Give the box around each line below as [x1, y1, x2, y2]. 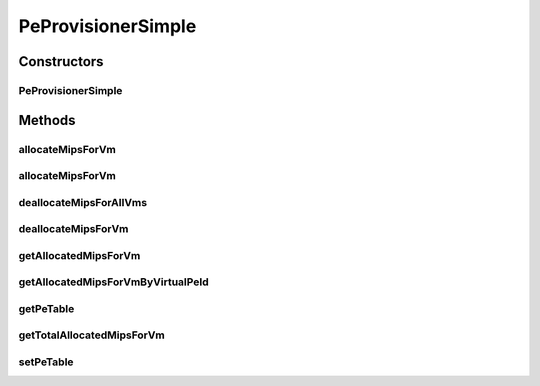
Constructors [18, 53, 104, 70]
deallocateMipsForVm [18, 222, 129, 236]
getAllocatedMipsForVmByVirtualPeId [18, 275, 209, 289]
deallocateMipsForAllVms [18, 195, 148, 209]
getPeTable [18, 301, 75, 315]
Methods [18, 111, 76, 129]
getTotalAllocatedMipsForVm [18, 328, 165, 342]
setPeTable [18, 355, 74, 369]
